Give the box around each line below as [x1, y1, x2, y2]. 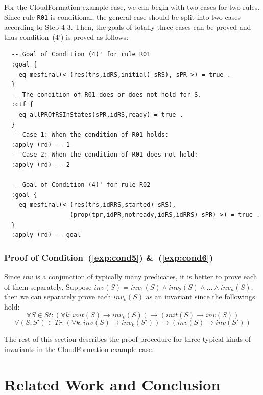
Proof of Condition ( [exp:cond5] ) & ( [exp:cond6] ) [4, 251, 213, 264]
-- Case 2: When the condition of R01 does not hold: [11, 151, 198, 159]
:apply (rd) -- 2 [11, 161, 70, 168]
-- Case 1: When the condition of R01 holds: [11, 131, 169, 139]
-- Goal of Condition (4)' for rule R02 [11, 181, 151, 189]
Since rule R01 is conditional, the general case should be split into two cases [4, 11, 241, 22]
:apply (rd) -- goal [11, 231, 81, 239]
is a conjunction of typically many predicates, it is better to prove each [35, 271, 257, 281]
